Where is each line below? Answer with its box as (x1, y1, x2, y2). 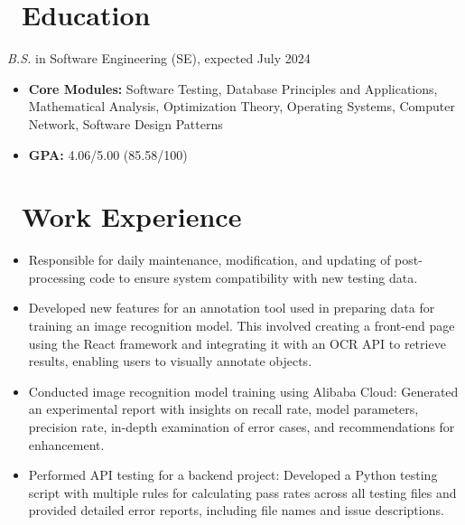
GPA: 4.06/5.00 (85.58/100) (28, 145, 188, 164)
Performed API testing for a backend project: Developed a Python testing (28, 465, 438, 484)
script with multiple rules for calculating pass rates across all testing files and (28, 483, 457, 502)
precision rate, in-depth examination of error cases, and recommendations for (28, 417, 455, 436)
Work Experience (22, 198, 242, 235)
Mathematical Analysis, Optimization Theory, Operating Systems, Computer (28, 97, 455, 116)
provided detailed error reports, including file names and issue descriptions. (28, 501, 444, 520)
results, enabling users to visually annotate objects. (28, 352, 312, 370)
